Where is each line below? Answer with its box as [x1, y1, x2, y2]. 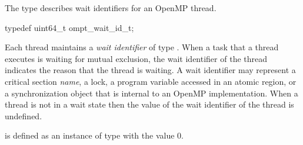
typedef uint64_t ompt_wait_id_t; [5, 21, 134, 33]
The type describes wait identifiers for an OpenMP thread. [5, 2, 217, 13]
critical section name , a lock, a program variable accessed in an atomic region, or [5, 75, 297, 87]
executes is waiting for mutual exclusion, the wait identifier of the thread [5, 52, 268, 64]
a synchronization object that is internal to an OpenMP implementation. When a [5, 87, 298, 99]
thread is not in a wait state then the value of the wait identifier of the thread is [5, 98, 294, 111]
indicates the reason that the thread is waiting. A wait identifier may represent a [5, 64, 296, 76]
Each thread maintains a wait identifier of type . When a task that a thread [5, 41, 279, 53]
